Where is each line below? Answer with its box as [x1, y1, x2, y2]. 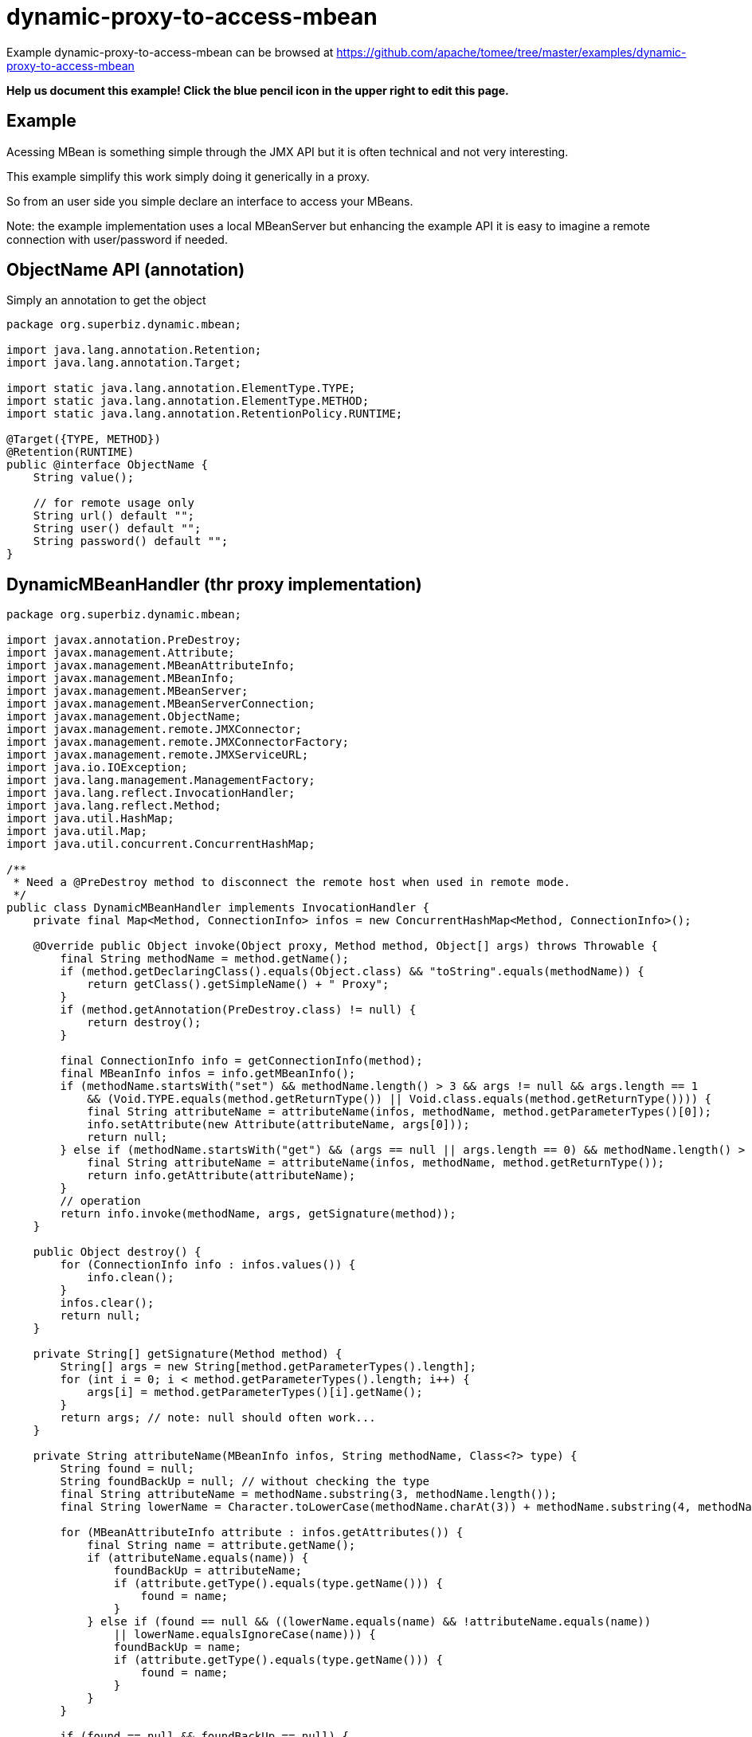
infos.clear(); [60, 1296, 155, 1310]
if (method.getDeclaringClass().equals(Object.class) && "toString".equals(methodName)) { [60, 965, 644, 978]
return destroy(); [87, 1016, 202, 1029]
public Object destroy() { [33, 1245, 202, 1259]
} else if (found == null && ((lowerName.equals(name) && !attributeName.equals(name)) [87, 1615, 652, 1629]
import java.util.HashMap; [6, 812, 174, 825]
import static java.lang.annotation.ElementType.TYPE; [6, 382, 356, 395]
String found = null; [60, 1462, 195, 1476]
